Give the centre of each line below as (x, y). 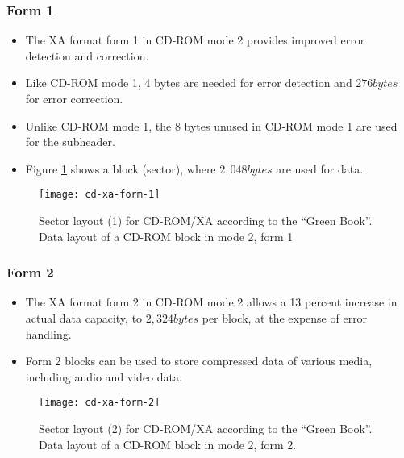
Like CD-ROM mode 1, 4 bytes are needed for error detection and (189, 83)
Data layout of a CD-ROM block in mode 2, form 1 (166, 236)
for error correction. (74, 98)
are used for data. (320, 168)
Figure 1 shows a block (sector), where (121, 168)
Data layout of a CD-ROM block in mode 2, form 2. (168, 444)
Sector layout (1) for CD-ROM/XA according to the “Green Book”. (206, 221)
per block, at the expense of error (285, 318)
